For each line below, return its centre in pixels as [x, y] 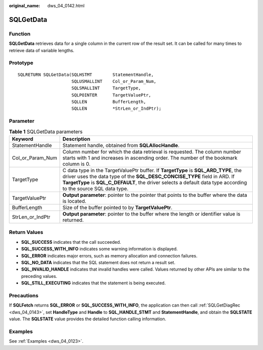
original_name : [25, 6]
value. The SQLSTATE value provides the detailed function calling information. [88, 319]
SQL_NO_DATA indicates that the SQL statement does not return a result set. [98, 262]
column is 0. [76, 164]
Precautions [24, 295]
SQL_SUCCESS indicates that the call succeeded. [71, 242]
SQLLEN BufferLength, [109, 102]
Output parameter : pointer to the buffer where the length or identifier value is [151, 214]
